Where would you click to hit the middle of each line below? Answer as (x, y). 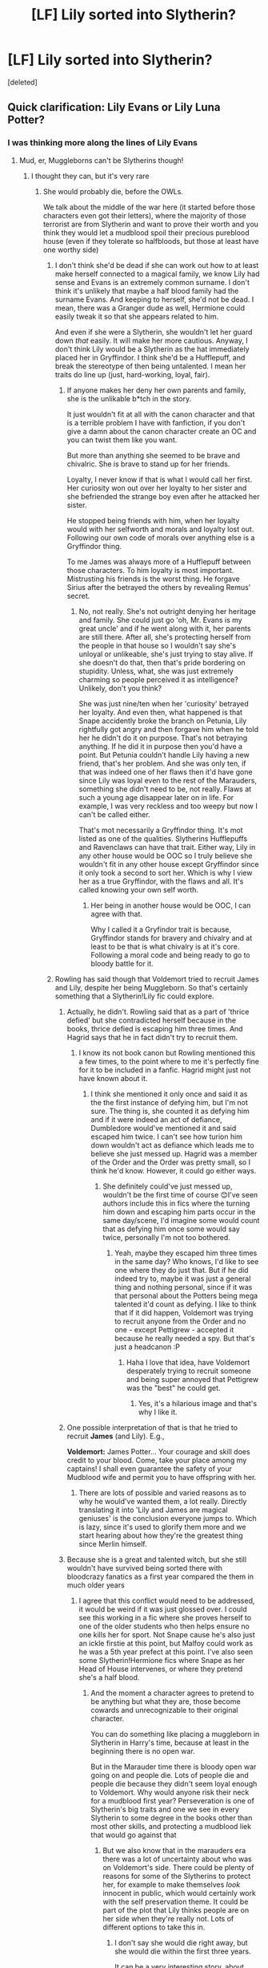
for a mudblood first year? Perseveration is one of (173, 1800)
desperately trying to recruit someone (188, 1371)
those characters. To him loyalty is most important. (150, 570)
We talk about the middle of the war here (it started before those (149, 207)
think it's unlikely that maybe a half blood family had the (147, 291)
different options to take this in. (154, 1927)
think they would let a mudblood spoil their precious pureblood (146, 232)
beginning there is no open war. (143, 1750)
